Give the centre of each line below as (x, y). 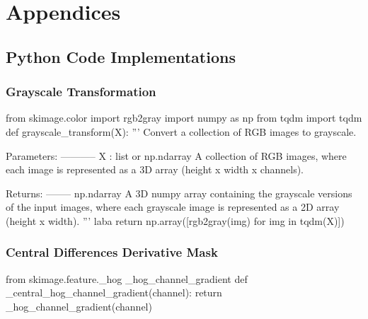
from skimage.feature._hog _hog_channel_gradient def (127, 278)
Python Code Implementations (121, 56)
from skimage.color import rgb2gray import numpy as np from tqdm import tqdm (184, 118)
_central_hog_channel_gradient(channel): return (114, 292)
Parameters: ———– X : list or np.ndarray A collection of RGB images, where (176, 155)
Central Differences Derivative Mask (112, 252)
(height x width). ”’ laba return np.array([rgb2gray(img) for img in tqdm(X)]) (175, 220)
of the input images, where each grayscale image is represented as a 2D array (173, 207)
